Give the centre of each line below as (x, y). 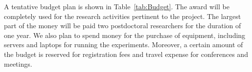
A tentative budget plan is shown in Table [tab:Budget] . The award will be (117, 6)
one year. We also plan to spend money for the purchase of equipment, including (125, 35)
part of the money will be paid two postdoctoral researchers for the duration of (123, 26)
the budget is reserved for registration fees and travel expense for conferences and (126, 54)
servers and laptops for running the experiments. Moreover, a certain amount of (124, 45)
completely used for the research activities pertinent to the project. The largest (123, 16)
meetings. (18, 63)
